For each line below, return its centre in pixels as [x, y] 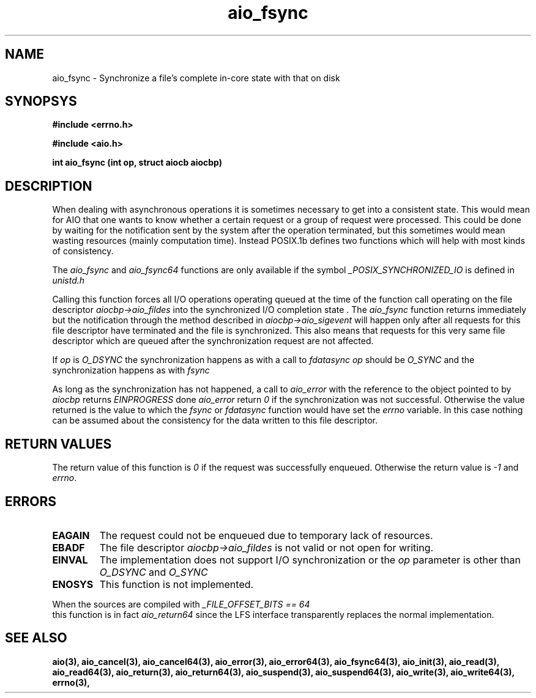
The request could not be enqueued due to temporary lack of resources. [266, 535]
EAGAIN [71, 535]
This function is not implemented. [177, 584]
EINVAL [70, 560]
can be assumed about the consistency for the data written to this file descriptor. [215, 421]
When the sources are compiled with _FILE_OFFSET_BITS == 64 [181, 604]
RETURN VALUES [58, 444]
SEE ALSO [36, 638]
